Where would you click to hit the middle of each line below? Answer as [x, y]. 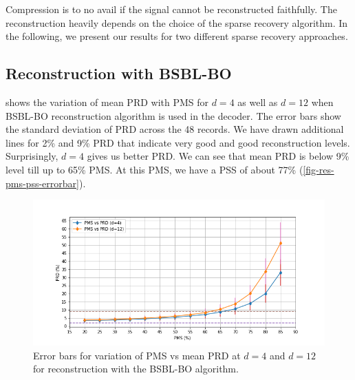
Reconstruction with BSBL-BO [119, 73]
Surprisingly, [32, 156]
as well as [258, 102]
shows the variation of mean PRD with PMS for [107, 102]
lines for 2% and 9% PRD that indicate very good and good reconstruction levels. [178, 142]
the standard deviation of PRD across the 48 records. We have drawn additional [175, 129]
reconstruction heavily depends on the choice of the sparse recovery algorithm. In [177, 22]
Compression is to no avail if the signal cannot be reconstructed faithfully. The [171, 9]
